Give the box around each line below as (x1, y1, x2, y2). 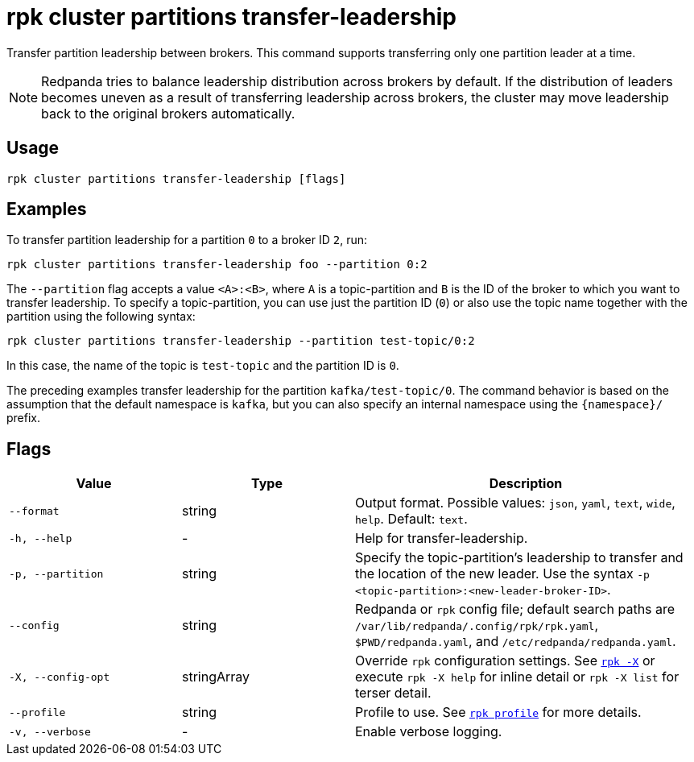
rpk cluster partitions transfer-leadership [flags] (6, 172, 346, 185)
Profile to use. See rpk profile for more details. (355, 704, 642, 721)
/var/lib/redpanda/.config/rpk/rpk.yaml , (355, 617, 599, 634)
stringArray (182, 669, 250, 685)
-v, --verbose (9, 725, 91, 738)
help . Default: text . (355, 511, 468, 528)
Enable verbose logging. (355, 723, 502, 740)
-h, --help (9, 532, 72, 545)
